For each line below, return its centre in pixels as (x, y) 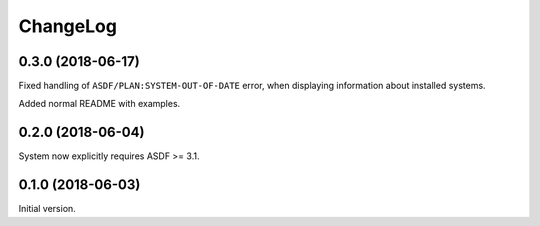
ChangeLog (67, 26)
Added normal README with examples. (99, 104)
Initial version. (47, 209)
